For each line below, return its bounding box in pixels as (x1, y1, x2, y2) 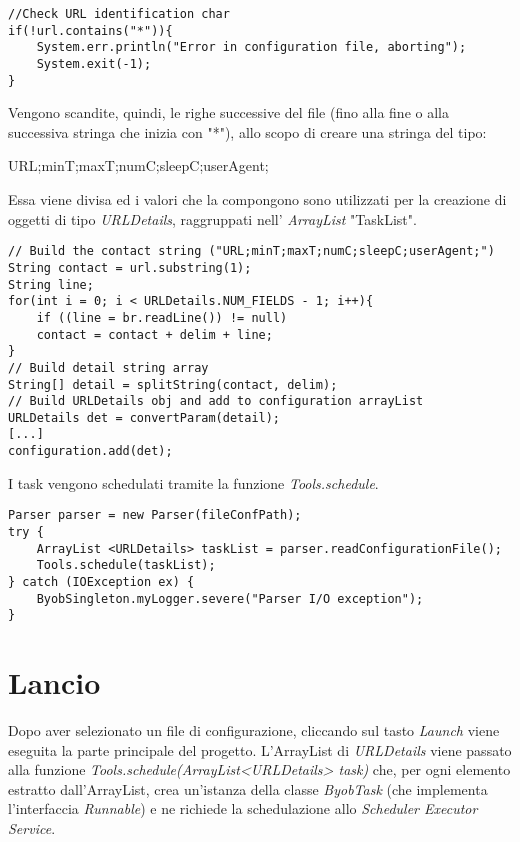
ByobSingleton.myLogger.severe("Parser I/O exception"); (36, 591, 424, 606)
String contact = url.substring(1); (8, 260, 252, 275)
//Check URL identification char (8, 7, 230, 21)
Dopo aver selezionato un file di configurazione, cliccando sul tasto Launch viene (8, 720, 500, 741)
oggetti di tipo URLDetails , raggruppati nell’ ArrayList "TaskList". (8, 208, 417, 229)
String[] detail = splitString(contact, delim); (8, 377, 338, 392)
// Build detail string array (8, 360, 209, 375)
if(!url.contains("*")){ (8, 23, 173, 38)
